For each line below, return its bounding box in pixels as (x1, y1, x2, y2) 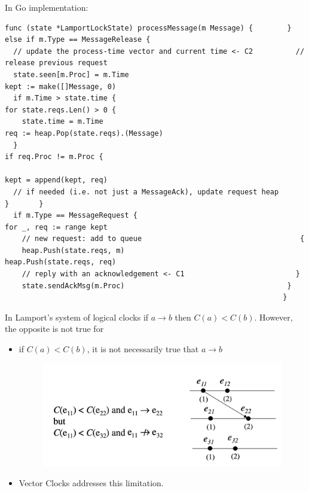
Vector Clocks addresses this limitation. (19, 477, 164, 489)
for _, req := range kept (5, 222, 108, 231)
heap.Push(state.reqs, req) (5, 258, 117, 267)
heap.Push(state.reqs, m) (22, 246, 125, 255)
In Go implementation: (5, 1, 88, 13)
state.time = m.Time (22, 117, 103, 126)
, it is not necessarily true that (87, 343, 199, 355)
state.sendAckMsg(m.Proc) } (22, 281, 292, 290)
